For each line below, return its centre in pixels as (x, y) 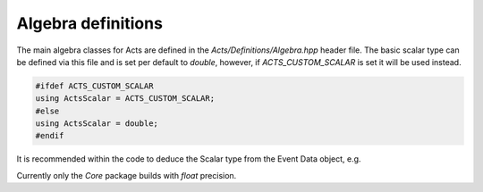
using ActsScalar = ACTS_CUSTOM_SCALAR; (125, 99)
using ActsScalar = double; (97, 124)
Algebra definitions (89, 23)
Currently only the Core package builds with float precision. (127, 175)
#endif (50, 136)
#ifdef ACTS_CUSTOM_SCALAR (94, 86)
